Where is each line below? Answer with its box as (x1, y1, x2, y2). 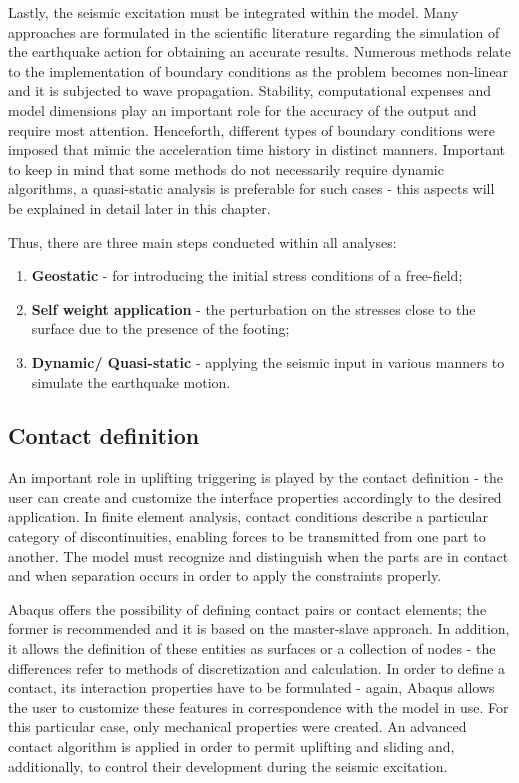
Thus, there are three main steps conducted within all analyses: (8, 231, 397, 252)
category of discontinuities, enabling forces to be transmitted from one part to (8, 526, 486, 547)
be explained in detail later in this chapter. (8, 197, 271, 218)
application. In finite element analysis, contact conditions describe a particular (8, 506, 488, 527)
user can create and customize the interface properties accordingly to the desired (8, 486, 502, 507)
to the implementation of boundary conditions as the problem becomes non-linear (8, 60, 509, 81)
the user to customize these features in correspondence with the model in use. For (8, 696, 509, 717)
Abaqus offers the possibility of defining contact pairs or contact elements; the (8, 598, 487, 619)
